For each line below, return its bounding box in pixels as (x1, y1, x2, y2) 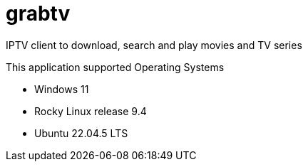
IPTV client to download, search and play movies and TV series (6, 38, 302, 51)
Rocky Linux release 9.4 (34, 104, 147, 117)
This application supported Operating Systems (6, 60, 225, 73)
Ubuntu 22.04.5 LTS (34, 126, 128, 139)
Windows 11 (34, 82, 89, 95)
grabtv (6, 1, 71, 26)
